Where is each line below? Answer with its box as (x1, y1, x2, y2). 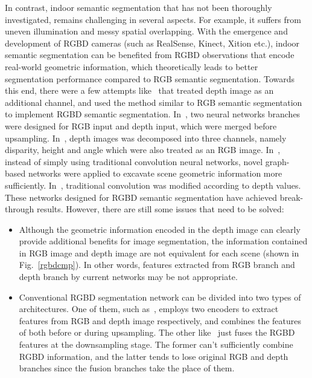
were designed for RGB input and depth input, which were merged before (5, 119, 277, 132)
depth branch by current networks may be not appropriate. (19, 270, 238, 283)
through (5, 203, 34, 215)
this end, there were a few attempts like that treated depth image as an (5, 84, 274, 97)
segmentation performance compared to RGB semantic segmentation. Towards (5, 72, 295, 85)
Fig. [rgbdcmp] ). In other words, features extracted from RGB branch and (19, 258, 295, 271)
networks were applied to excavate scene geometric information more (28, 167, 282, 180)
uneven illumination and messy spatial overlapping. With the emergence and (5, 25, 288, 37)
